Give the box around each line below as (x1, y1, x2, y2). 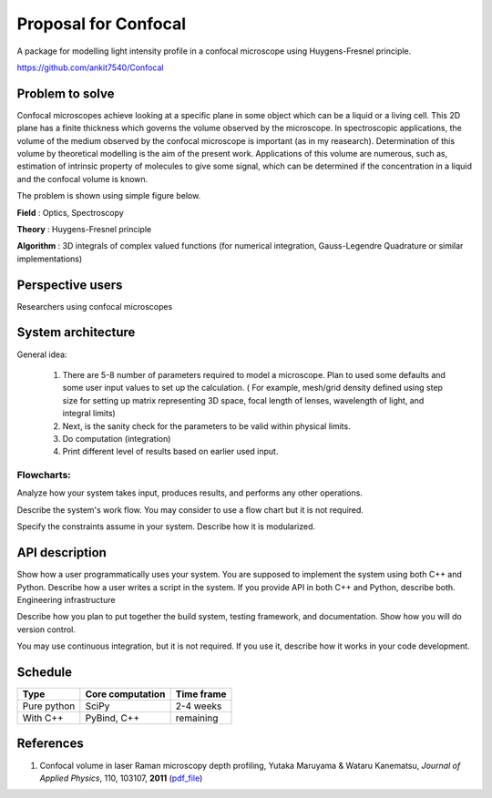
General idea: (16, 349, 67, 360)
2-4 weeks (175, 700, 222, 712)
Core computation (85, 688, 166, 701)
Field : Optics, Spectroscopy (16, 207, 125, 218)
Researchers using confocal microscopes (16, 301, 173, 312)
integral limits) (62, 408, 116, 419)
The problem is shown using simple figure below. (16, 190, 201, 201)
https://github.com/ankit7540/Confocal (16, 62, 164, 73)
